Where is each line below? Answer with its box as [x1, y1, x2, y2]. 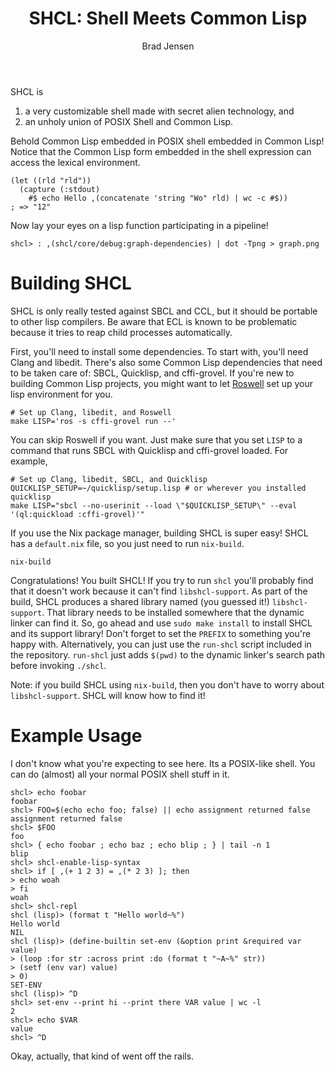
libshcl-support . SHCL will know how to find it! [10, 689, 206, 701]
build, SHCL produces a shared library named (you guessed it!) [10, 595, 270, 607]
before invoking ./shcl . [10, 659, 107, 671]
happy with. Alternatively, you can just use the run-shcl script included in [10, 638, 312, 650]
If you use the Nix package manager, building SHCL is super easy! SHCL [10, 527, 309, 539]
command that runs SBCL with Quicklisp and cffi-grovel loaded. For [10, 444, 289, 456]
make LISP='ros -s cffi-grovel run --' [10, 416, 177, 426]
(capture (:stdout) [19, 184, 101, 194]
